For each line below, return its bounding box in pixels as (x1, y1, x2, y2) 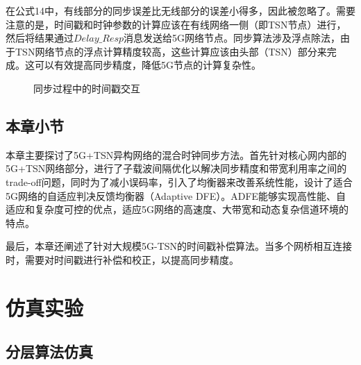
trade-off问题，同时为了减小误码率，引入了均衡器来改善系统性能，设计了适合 (6, 174, 353, 189)
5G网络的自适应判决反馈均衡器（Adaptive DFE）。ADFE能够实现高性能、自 (6, 188, 346, 203)
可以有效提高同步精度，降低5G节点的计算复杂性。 (34, 58, 261, 72)
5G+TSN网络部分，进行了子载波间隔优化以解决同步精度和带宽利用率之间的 (6, 161, 347, 176)
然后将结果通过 (6, 31, 74, 45)
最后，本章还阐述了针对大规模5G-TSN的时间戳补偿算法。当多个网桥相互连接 (6, 239, 353, 253)
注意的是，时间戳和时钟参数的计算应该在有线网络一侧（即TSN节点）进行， (6, 17, 346, 31)
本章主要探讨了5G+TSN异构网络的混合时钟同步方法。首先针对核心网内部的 (6, 147, 347, 162)
